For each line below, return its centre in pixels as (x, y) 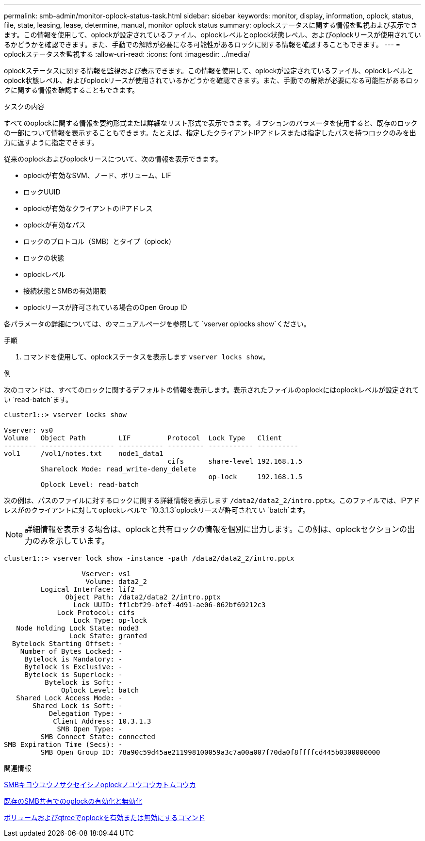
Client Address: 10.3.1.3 (102, 721)
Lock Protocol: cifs (96, 613)
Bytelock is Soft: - (84, 682)
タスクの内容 (24, 106)
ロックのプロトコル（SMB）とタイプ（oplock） (99, 241)
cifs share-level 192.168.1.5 (235, 461)
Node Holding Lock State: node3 (78, 628)
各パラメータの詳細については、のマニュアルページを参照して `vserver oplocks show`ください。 (157, 324)
